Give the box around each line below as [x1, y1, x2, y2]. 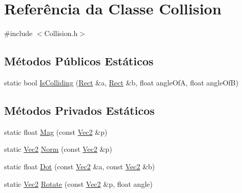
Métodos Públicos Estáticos [4, 53, 154, 69]
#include [4, 28, 33, 39]
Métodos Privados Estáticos [4, 102, 155, 118]
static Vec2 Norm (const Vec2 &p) [4, 144, 112, 154]
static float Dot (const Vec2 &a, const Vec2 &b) [4, 161, 155, 171]
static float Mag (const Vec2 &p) [4, 126, 108, 137]
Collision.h [44, 28, 78, 39]
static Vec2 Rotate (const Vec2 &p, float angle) [4, 178, 153, 189]
